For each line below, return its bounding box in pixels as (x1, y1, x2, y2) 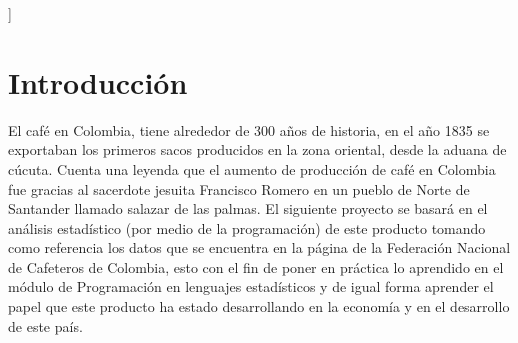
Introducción (8, 61, 188, 102)
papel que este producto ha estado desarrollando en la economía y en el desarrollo (8, 296, 510, 317)
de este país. (8, 315, 83, 336)
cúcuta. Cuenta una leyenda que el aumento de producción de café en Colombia (8, 158, 496, 179)
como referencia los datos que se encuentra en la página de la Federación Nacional (8, 237, 511, 258)
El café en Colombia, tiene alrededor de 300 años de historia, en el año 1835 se (8, 119, 490, 140)
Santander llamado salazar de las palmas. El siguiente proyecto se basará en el (8, 198, 488, 219)
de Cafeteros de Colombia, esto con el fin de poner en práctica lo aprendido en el (8, 256, 504, 277)
